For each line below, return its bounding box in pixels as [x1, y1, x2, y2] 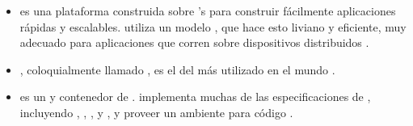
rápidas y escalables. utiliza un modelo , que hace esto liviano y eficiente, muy [19, 18, 407, 35]
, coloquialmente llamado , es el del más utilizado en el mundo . [19, 61, 335, 78]
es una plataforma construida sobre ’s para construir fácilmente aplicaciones [19, 2, 396, 19]
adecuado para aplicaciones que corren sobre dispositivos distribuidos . [19, 34, 369, 51]
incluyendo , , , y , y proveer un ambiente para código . [19, 103, 293, 120]
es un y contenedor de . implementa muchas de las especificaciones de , [19, 88, 371, 105]
